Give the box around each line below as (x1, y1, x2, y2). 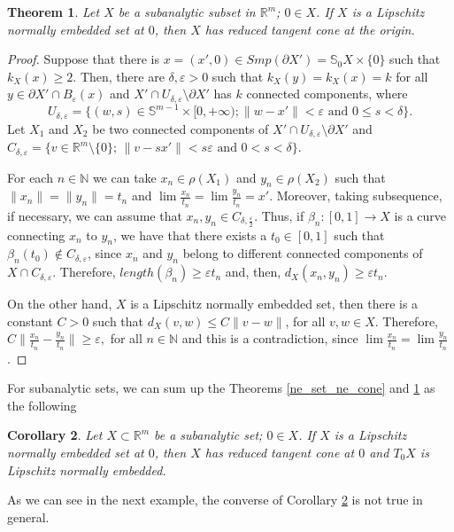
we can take (92, 168, 157, 186)
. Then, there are (73, 66, 165, 85)
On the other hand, (7, 294, 112, 313)
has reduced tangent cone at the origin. (204, 20, 415, 38)
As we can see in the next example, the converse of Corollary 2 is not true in (7, 490, 423, 509)
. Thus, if (254, 206, 304, 224)
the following (7, 395, 77, 414)
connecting (7, 225, 65, 244)
